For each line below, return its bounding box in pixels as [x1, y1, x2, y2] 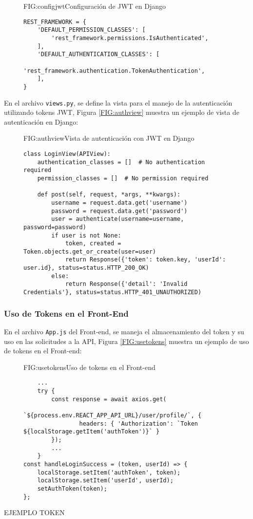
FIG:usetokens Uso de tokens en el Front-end [23, 362, 156, 372]
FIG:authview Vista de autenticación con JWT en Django [23, 133, 195, 143]
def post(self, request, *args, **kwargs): [37, 191, 181, 198]
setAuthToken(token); [37, 485, 107, 492]
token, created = [65, 240, 121, 247]
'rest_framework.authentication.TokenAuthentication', [23, 67, 205, 74]
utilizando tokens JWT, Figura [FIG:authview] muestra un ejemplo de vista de [4, 107, 239, 117]
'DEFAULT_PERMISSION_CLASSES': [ [37, 26, 146, 34]
